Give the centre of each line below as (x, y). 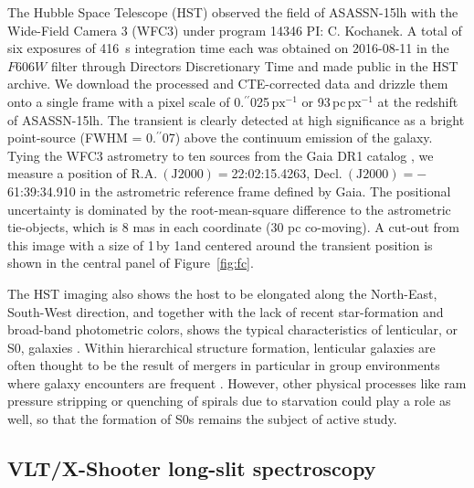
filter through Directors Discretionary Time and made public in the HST (254, 65)
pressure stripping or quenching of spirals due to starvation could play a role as (229, 401)
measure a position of (67, 173)
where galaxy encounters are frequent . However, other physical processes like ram (237, 382)
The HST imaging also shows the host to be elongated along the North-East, (222, 293)
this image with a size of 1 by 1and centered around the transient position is (220, 244)
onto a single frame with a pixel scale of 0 (124, 101)
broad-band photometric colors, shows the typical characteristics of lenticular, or (232, 329)
